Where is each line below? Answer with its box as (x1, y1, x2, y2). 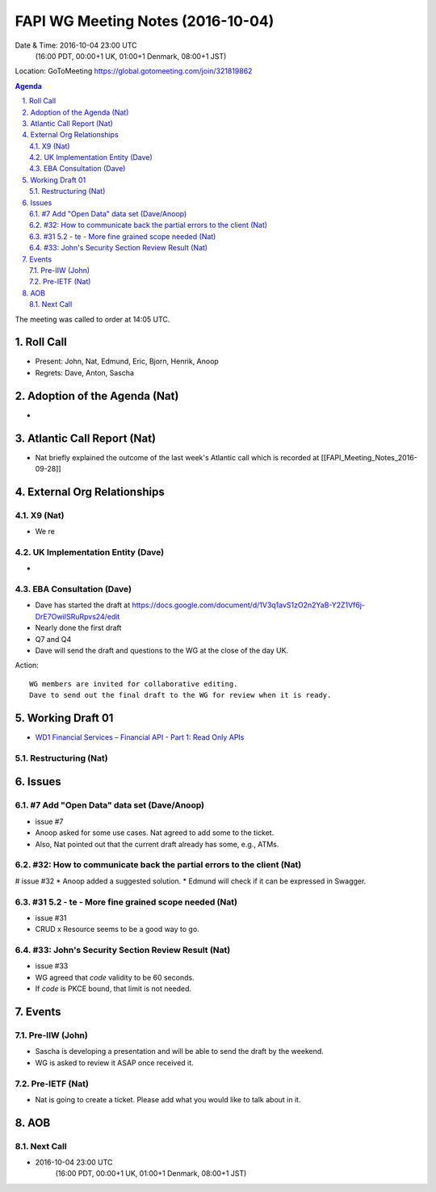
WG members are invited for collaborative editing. (29, 679, 238, 688)
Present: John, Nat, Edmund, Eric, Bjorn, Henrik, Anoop (35, 356, 220, 367)
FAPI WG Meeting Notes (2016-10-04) (15, 12, 275, 30)
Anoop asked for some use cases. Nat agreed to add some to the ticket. (35, 828, 275, 837)
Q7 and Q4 (35, 634, 72, 644)
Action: (15, 661, 40, 670)
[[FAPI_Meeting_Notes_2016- (321, 452, 417, 462)
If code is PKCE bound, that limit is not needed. (35, 984, 192, 993)
